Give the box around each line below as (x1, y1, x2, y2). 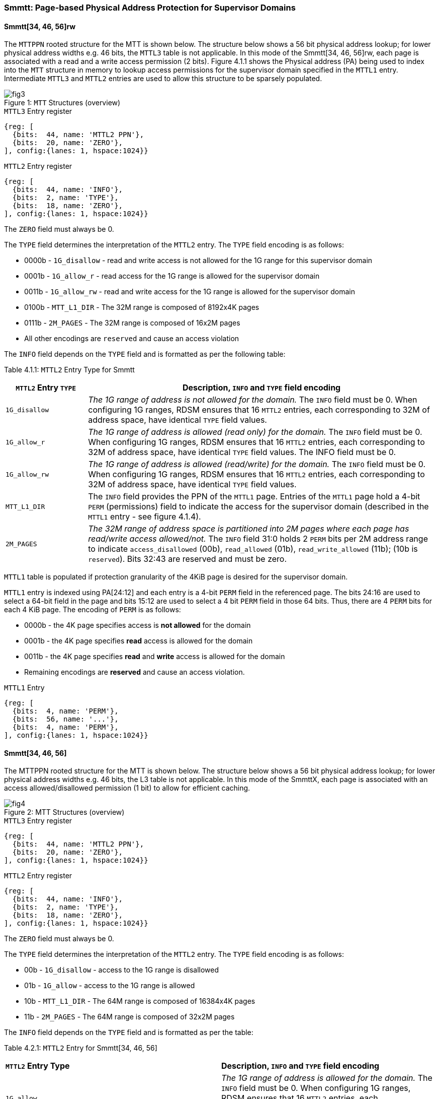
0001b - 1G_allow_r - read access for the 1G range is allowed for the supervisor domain (24, 272, 320, 281)
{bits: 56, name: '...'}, (12, 715, 119, 724)
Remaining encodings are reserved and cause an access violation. (24, 668, 245, 677)
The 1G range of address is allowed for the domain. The (221, 1073, 432, 1083)
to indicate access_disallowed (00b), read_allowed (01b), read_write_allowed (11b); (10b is (88, 544, 418, 554)
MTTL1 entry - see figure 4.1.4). (88, 511, 201, 522)
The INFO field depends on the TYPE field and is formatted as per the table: (4, 1028, 253, 1037)
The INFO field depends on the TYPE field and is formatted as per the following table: (4, 350, 286, 359)
